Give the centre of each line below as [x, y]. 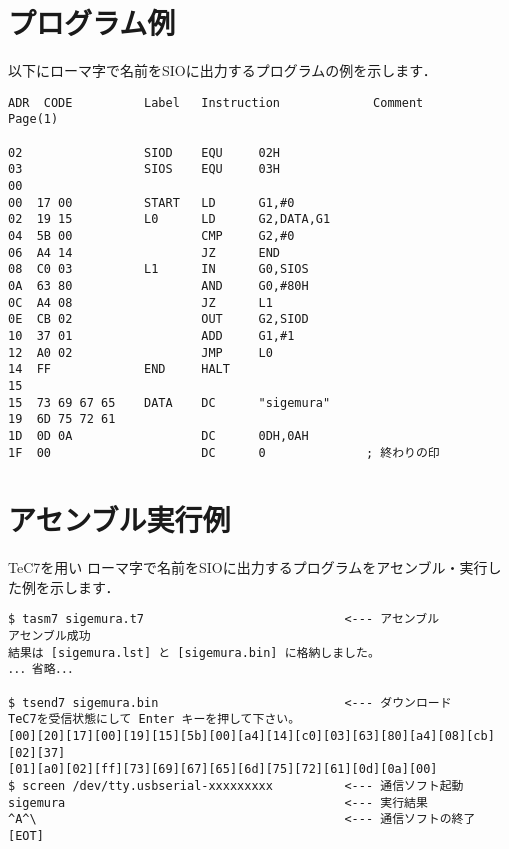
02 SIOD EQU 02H [144, 152]
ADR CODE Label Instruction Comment [216, 102]
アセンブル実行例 [119, 519]
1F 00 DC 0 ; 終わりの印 [224, 452]
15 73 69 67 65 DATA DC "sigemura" [169, 402]
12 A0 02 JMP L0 [140, 352]
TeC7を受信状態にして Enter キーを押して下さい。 [154, 719]
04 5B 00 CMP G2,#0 [151, 235]
